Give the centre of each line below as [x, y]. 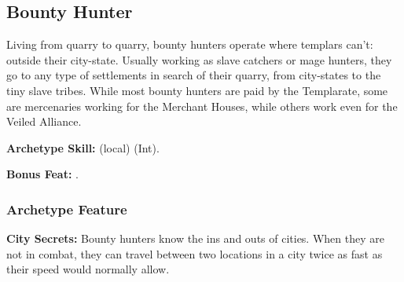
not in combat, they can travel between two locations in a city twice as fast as [195, 253]
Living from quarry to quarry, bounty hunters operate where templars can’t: [190, 44]
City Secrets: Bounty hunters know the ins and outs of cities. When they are [195, 238]
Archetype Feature [67, 209]
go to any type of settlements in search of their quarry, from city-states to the [194, 75]
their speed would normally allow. [88, 269]
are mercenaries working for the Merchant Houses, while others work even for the [202, 106]
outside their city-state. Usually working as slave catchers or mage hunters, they [199, 59]
